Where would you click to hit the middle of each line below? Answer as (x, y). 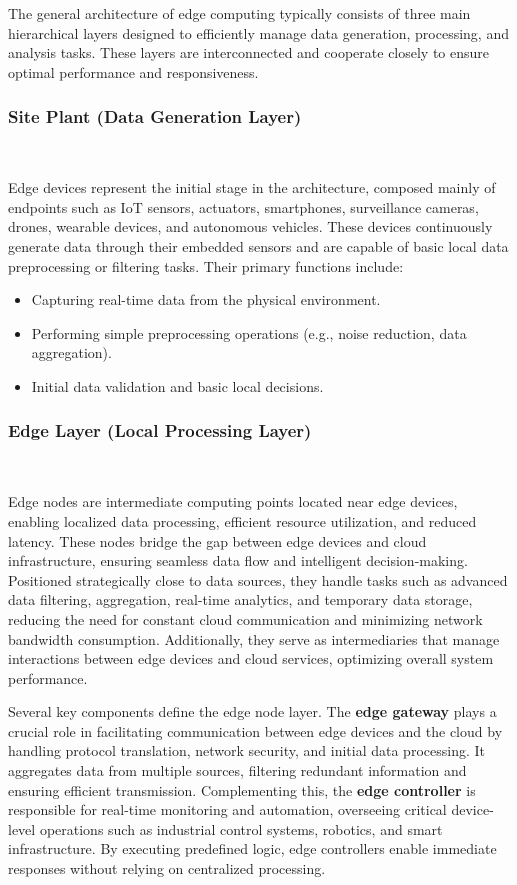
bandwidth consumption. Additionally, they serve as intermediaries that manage (254, 638)
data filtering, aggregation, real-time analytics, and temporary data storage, (240, 599)
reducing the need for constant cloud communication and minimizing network (245, 618)
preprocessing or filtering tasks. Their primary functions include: (206, 265)
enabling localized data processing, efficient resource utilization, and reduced (242, 520)
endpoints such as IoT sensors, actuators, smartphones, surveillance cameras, (243, 206)
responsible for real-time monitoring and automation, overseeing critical (227, 809)
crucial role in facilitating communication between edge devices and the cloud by (255, 730)
